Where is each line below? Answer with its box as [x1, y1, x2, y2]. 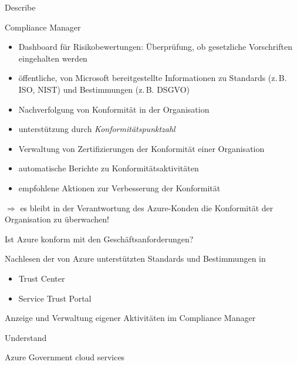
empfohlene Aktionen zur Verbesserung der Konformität [18, 181, 221, 194]
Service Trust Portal [18, 292, 92, 304]
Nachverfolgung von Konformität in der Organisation [18, 103, 210, 115]
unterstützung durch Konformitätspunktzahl [18, 123, 176, 135]
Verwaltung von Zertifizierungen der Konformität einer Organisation [18, 142, 265, 154]
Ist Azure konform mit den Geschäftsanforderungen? [5, 232, 194, 245]
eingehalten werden [18, 52, 87, 64]
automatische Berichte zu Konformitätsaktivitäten [18, 162, 199, 174]
